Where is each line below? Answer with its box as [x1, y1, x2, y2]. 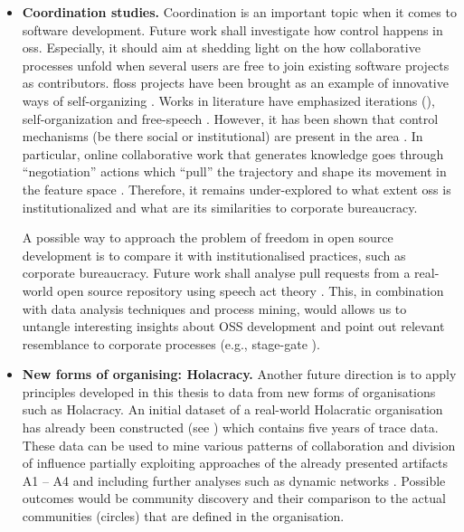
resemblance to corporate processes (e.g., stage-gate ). [22, 334, 320, 353]
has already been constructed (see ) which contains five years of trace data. [22, 418, 439, 437]
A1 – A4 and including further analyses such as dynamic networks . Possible [22, 470, 446, 489]
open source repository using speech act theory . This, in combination [57, 280, 444, 299]
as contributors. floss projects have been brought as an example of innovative [22, 73, 449, 92]
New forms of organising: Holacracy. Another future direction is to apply [22, 365, 457, 384]
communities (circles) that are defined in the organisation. [22, 507, 345, 526]
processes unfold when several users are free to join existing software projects [22, 55, 450, 74]
